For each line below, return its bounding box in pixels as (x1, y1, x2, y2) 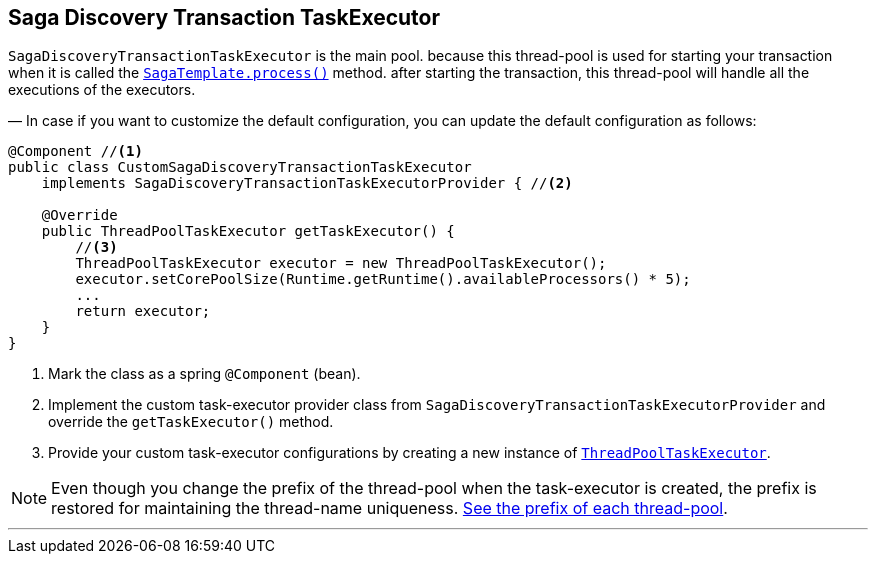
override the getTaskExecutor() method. (48, 413, 334, 431)
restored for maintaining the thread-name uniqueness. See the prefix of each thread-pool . (51, 498, 728, 519)
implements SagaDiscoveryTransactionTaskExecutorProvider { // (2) (41, 175, 573, 192)
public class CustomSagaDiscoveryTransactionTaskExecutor (8, 159, 472, 176)
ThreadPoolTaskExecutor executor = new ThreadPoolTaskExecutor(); (75, 255, 607, 272)
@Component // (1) (8, 143, 143, 160)
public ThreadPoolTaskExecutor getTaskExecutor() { (41, 223, 455, 240)
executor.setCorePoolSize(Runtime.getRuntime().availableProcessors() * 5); (75, 271, 691, 288)
